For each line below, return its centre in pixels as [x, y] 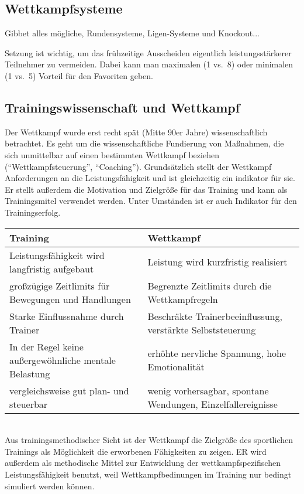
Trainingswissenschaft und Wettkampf [122, 107]
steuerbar [29, 404]
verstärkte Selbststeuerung [202, 329]
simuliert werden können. [50, 486]
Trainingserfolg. [33, 212]
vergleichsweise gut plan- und [69, 390]
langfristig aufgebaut [52, 268]
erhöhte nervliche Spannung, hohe [217, 353]
